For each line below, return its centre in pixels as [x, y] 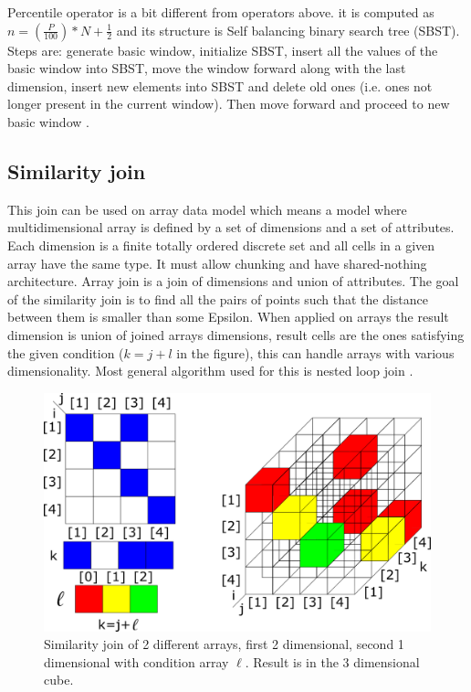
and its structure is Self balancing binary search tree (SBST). [288, 30]
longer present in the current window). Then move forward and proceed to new [229, 104]
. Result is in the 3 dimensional [332, 661]
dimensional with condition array [136, 661]
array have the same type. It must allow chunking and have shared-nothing [217, 263]
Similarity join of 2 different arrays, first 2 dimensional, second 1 [224, 644]
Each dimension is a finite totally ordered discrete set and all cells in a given [221, 245]
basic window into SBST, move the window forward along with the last [207, 68]
